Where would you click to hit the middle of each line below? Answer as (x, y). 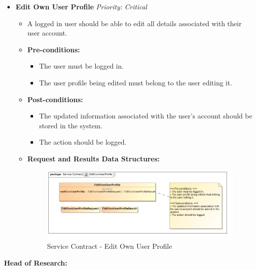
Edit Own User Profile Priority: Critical (81, 6)
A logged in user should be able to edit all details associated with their (134, 23)
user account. (47, 33)
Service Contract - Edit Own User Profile (110, 246)
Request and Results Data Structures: (93, 158)
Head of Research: (36, 262)
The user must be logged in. (81, 66)
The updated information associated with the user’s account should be (146, 116)
